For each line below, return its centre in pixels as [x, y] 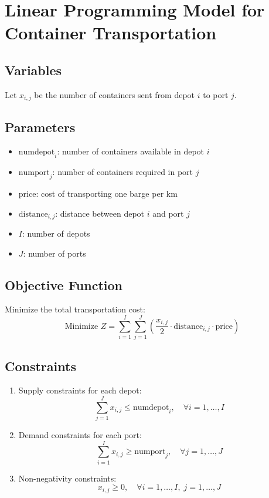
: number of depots [56, 233]
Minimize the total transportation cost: [75, 309]
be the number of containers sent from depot [115, 94]
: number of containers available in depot [131, 151]
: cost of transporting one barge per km [107, 194]
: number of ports [55, 253]
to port [216, 94]
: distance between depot [100, 213]
